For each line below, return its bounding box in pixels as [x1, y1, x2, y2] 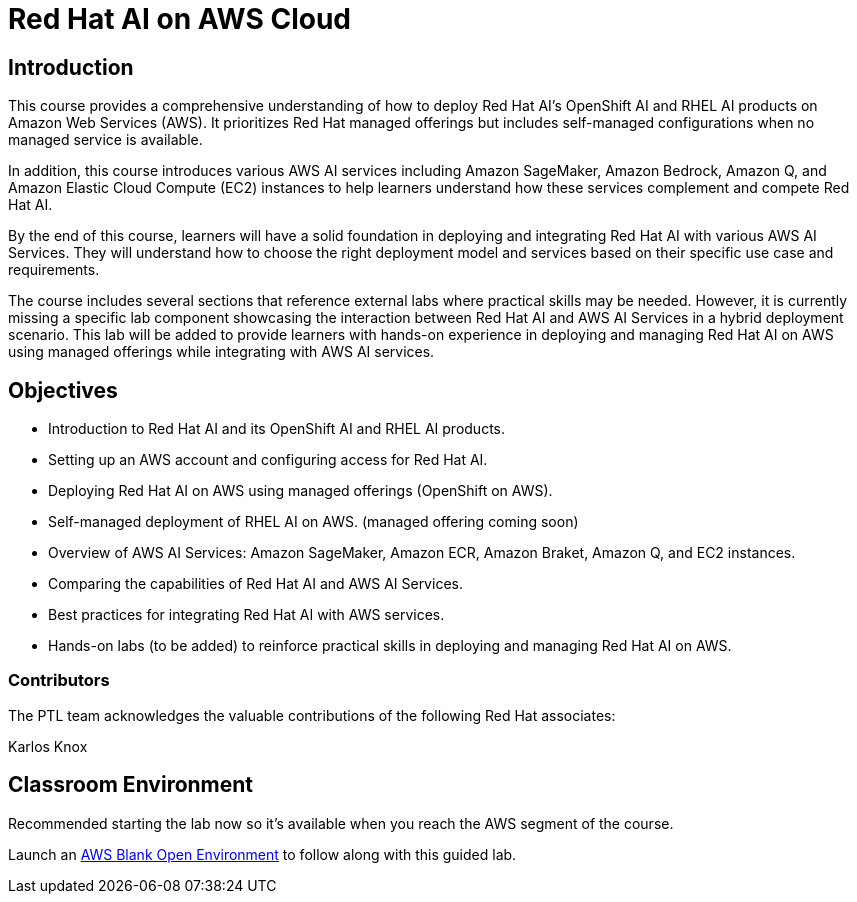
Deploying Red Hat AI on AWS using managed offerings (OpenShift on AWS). [48, 482, 553, 500]
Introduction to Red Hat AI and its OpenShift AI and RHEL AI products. [48, 420, 506, 438]
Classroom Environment [8, 772, 254, 798]
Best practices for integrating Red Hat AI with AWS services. [48, 606, 445, 624]
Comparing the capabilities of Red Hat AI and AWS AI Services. [48, 575, 463, 593]
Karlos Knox [8, 737, 88, 755]
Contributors [8, 670, 110, 691]
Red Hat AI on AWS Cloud [8, 2, 351, 36]
